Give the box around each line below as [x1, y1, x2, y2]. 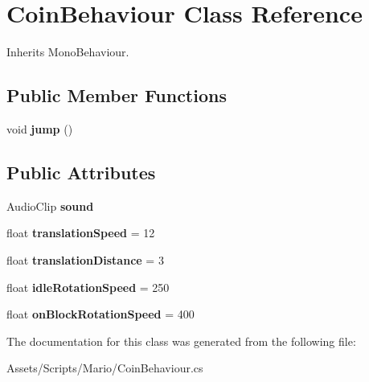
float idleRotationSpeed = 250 [6, 278, 170, 295]
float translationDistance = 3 [6, 251, 164, 268]
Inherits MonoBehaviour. [6, 43, 129, 60]
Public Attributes [6, 159, 156, 184]
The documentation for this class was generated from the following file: [6, 332, 356, 349]
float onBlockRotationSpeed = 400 [6, 306, 195, 322]
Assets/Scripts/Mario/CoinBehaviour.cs [6, 359, 203, 376]
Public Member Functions [6, 83, 227, 108]
